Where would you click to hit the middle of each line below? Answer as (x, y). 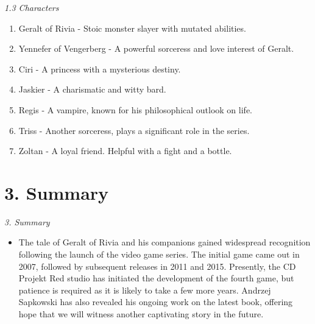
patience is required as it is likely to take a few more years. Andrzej (145, 290)
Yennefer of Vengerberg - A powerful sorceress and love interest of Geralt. (156, 48)
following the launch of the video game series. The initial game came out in (159, 254)
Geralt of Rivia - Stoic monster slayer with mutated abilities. (132, 28)
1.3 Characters (32, 7)
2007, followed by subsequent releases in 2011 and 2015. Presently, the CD (157, 266)
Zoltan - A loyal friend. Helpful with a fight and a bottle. (125, 151)
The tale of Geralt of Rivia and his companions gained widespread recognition (165, 242)
